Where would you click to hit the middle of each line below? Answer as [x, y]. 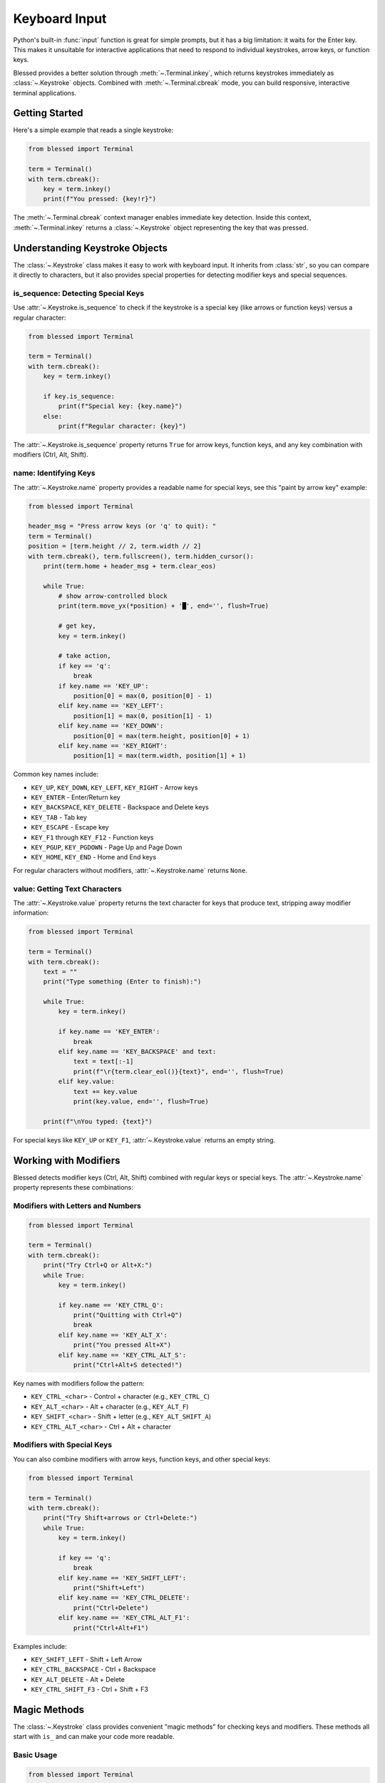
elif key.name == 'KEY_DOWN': [111, 726]
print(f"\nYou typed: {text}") [98, 1121]
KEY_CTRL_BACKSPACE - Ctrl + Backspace [93, 1670]
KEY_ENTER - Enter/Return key [76, 797]
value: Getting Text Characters [67, 889]
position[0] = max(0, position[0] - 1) [143, 696]
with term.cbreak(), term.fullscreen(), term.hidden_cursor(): [141, 556]
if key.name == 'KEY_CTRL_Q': [111, 1305]
